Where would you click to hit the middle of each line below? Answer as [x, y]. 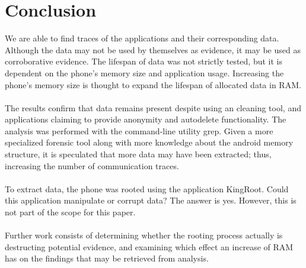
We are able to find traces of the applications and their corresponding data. [142, 38]
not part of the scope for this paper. [70, 212]
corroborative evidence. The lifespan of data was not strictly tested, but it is [144, 61]
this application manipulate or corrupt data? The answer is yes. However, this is [151, 200]
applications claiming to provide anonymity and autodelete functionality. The [146, 119]
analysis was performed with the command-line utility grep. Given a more [139, 130]
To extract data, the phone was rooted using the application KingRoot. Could [147, 188]
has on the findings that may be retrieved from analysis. [107, 258]
